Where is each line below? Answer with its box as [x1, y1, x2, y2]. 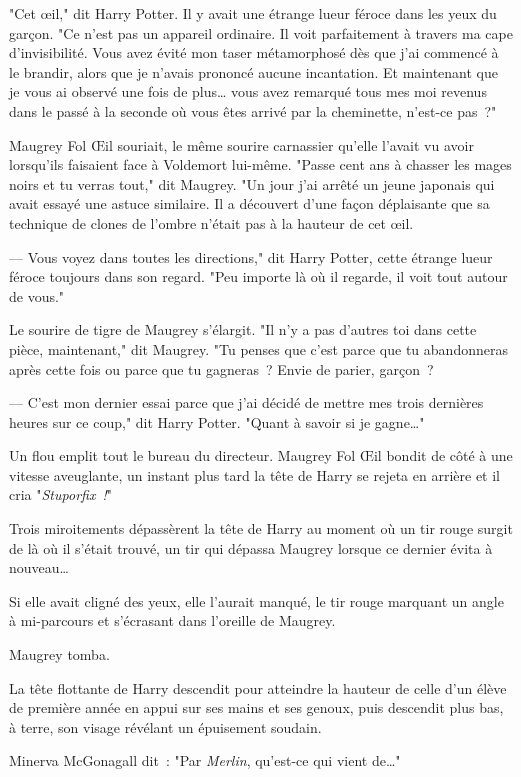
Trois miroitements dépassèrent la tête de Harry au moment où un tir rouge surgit [9, 518, 513, 539]
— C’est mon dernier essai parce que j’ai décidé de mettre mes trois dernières [9, 392, 484, 413]
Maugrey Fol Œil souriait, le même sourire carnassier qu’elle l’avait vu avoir [9, 134, 474, 155]
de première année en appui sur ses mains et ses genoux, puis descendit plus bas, [9, 697, 504, 718]
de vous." [9, 285, 65, 306]
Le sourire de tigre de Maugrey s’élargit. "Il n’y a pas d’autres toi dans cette [9, 319, 477, 340]
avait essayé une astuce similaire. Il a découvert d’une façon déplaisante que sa [9, 193, 490, 214]
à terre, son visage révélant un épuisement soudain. [9, 716, 322, 737]
